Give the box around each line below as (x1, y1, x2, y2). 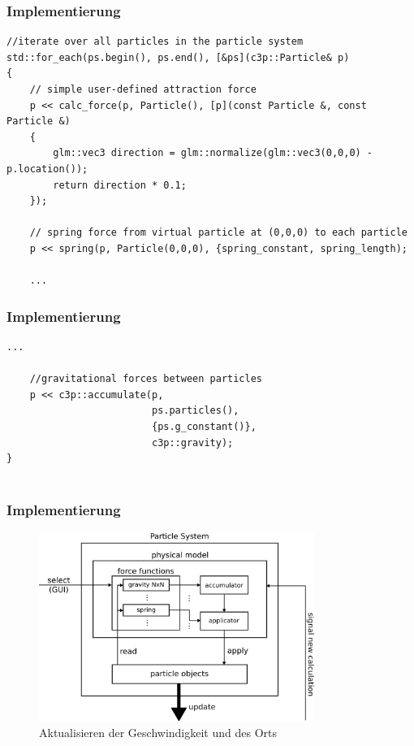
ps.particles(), (151, 405, 239, 417)
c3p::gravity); (151, 436, 234, 449)
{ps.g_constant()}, (151, 420, 257, 432)
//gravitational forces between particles (29, 373, 262, 385)
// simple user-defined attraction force (29, 84, 257, 95)
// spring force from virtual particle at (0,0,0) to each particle (29, 227, 408, 239)
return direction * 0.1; (53, 179, 187, 191)
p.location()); (6, 163, 88, 175)
